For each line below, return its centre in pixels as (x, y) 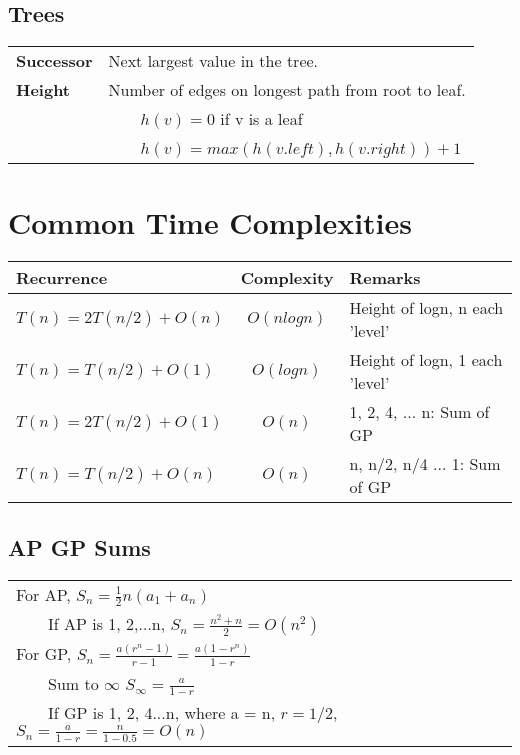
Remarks (385, 278)
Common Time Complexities (210, 222)
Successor (54, 61)
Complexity (287, 278)
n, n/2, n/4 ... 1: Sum (425, 464)
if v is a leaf (261, 119)
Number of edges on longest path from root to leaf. (287, 90)
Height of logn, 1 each (426, 360)
